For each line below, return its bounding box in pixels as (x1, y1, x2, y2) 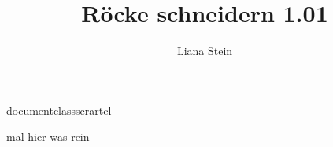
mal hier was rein (6, 128, 90, 145)
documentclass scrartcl (6, 101, 112, 118)
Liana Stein (176, 42, 233, 59)
